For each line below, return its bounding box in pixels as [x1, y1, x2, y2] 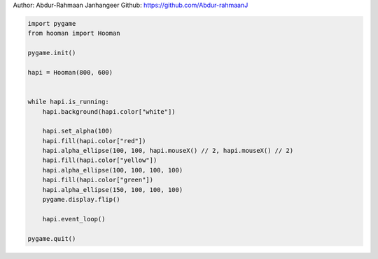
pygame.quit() [27, 235, 76, 242]
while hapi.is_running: [27, 98, 110, 106]
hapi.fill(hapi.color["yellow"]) [42, 156, 157, 164]
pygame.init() [27, 49, 76, 57]
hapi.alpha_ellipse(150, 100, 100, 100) [42, 186, 183, 193]
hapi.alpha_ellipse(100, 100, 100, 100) [42, 166, 183, 174]
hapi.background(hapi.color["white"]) [42, 108, 176, 115]
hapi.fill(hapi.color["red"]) [42, 137, 146, 145]
